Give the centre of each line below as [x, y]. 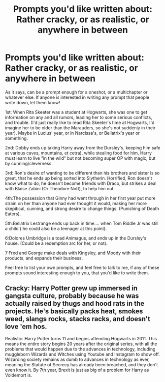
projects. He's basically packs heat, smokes [74, 311]
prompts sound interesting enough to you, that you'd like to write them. [77, 273]
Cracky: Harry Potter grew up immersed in [71, 288]
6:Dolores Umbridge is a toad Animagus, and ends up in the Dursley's [76, 238]
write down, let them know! [33, 102]
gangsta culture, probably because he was [72, 296]
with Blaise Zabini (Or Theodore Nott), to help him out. [60, 188]
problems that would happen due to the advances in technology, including [80, 349]
